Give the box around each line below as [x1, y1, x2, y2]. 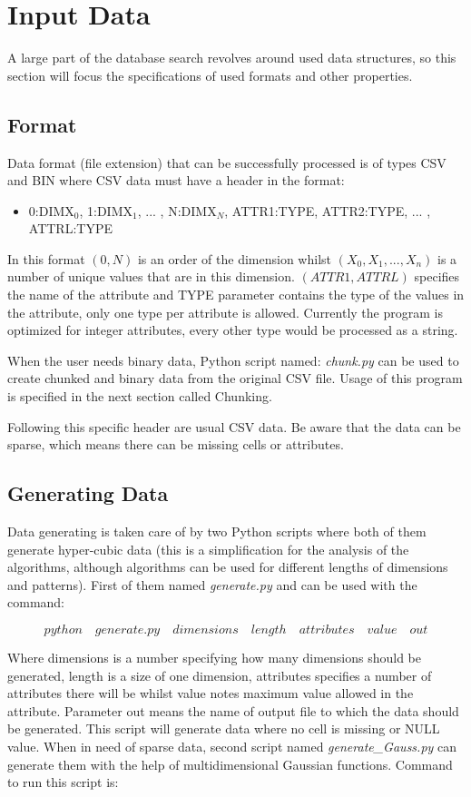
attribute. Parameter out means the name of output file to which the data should [7, 701, 459, 720]
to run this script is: [7, 772, 119, 792]
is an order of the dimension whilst [137, 249, 331, 268]
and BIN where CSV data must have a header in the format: [7, 171, 345, 190]
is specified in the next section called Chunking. [7, 387, 272, 406]
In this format [7, 249, 85, 268]
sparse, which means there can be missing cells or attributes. [7, 435, 344, 454]
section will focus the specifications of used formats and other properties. [7, 65, 413, 84]
